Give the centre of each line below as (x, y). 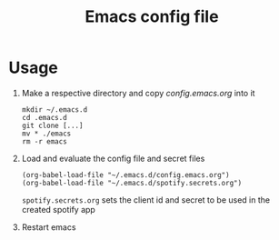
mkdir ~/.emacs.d (55, 110)
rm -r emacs (44, 141)
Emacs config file (152, 17)
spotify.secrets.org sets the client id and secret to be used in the (145, 200)
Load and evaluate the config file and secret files (113, 158)
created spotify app (59, 209)
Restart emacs (49, 227)
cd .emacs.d (44, 117)
